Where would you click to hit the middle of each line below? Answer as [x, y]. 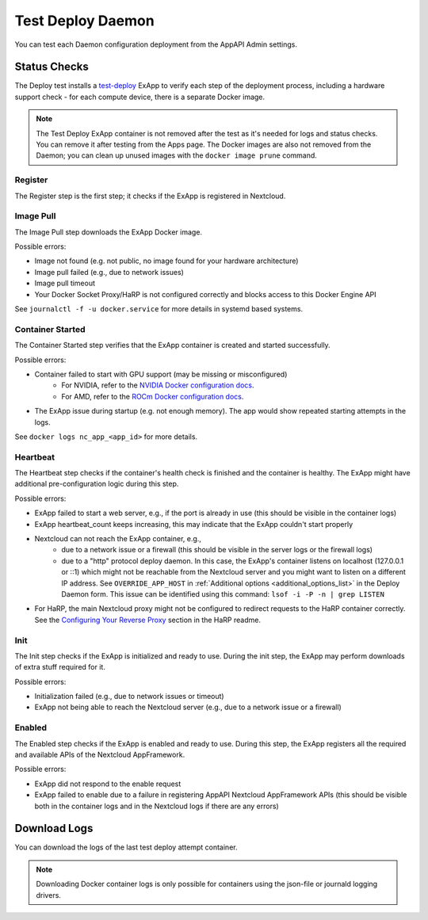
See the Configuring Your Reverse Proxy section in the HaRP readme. [148, 620]
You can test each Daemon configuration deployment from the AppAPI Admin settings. [156, 44]
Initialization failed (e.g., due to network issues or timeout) [130, 697]
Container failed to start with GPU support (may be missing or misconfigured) [161, 374]
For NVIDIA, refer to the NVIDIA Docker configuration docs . [158, 385]
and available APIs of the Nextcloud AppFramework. [100, 754]
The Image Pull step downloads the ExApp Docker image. [108, 232]
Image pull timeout [65, 283]
